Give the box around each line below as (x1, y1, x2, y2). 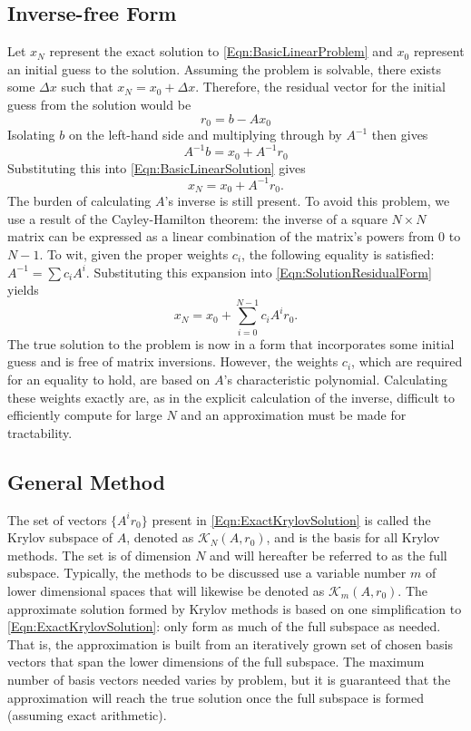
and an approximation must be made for (181, 405, 407, 424)
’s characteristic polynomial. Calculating (223, 370, 447, 388)
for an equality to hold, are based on (7, 370, 211, 388)
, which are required (351, 352, 463, 371)
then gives (371, 125, 428, 144)
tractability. (7, 423, 73, 442)
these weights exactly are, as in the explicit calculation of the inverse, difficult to (7, 387, 456, 406)
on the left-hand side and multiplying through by (68, 125, 342, 144)
